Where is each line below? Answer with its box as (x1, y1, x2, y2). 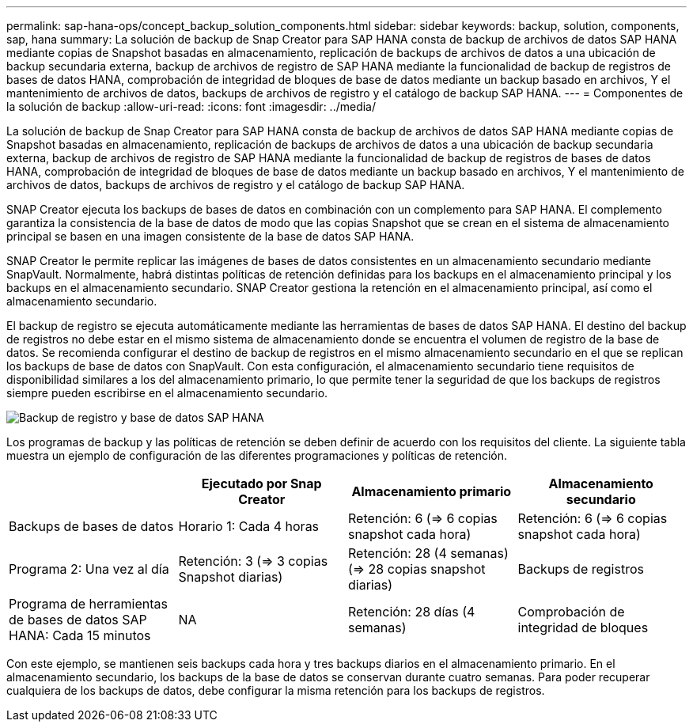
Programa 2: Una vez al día (9, 561, 169, 577)
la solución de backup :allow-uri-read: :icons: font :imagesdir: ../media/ (6, 100, 377, 113)
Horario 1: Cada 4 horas (178, 518, 320, 534)
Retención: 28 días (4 (348, 604, 475, 620)
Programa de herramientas (9, 596, 168, 612)
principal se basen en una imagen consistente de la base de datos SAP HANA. (6, 229, 415, 243)
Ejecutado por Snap (201, 476, 322, 491)
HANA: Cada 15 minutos (9, 628, 151, 643)
